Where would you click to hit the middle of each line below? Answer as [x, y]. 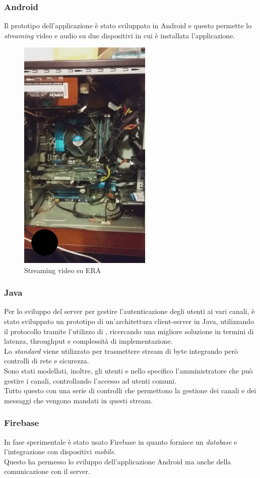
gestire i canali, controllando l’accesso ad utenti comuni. [90, 380]
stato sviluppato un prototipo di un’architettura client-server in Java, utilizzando [129, 321]
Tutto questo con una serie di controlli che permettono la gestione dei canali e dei [130, 390]
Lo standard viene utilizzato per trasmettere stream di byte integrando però [121, 351]
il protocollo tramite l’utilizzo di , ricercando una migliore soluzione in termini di [129, 331]
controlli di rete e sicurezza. [47, 361]
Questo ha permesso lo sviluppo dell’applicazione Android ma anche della [118, 461]
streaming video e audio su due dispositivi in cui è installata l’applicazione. [120, 35]
